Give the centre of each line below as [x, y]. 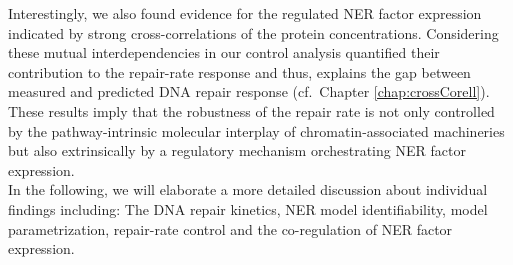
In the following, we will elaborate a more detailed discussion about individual [248, 189]
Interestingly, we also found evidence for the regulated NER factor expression [245, 13]
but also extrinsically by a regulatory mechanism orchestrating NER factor [237, 150]
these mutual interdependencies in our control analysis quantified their [224, 52]
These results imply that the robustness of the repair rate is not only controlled [251, 110]
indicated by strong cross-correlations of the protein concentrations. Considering [253, 32]
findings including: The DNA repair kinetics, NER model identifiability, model [248, 208]
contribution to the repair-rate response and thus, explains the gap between [239, 71]
